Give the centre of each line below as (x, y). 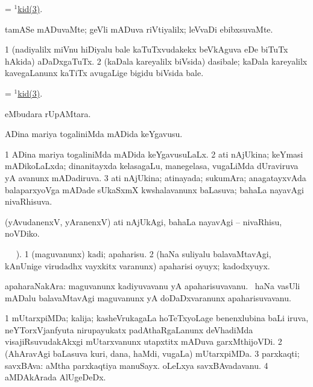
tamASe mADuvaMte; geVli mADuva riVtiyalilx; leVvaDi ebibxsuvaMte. (139, 29)
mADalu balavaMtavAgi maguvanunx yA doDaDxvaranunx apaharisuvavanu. (148, 297)
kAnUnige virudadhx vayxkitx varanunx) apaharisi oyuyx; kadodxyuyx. (138, 265)
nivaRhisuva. (29, 201)
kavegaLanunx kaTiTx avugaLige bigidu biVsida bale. (104, 73)
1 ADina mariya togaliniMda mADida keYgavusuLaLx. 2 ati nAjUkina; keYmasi (154, 154)
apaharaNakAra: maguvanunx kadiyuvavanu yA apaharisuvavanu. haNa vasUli (153, 286)
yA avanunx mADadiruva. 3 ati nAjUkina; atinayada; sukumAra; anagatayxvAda (156, 177)
